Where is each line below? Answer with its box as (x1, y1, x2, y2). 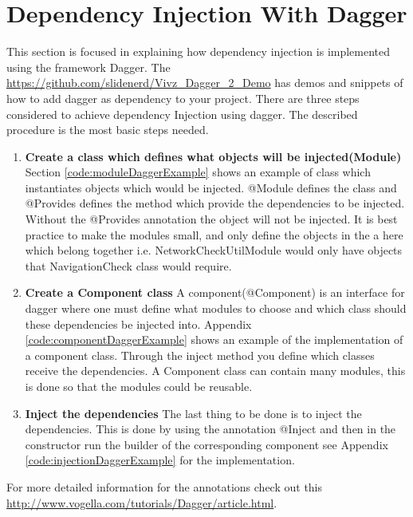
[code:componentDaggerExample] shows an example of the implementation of (25, 331, 403, 348)
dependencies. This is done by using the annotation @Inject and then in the (25, 420, 396, 437)
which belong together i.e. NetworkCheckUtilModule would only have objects (25, 242, 403, 258)
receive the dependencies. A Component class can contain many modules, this (25, 362, 406, 379)
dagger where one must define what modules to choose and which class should (25, 300, 407, 317)
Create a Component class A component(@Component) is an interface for (25, 284, 405, 301)
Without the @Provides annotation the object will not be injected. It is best (25, 211, 398, 227)
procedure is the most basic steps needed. (6, 121, 209, 138)
